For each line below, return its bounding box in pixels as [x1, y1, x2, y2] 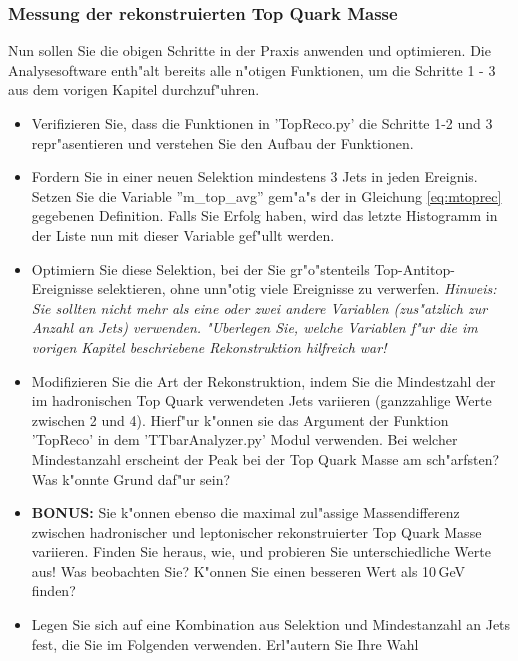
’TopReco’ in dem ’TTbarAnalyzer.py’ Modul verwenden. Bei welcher [31, 429, 458, 450]
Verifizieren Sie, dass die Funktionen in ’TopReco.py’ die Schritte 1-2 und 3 [31, 113, 493, 133]
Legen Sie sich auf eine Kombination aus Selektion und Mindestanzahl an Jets [31, 614, 511, 635]
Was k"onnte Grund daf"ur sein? [31, 468, 231, 489]
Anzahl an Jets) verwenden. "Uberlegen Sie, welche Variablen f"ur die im [31, 317, 478, 338]
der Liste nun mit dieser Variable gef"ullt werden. [31, 224, 335, 245]
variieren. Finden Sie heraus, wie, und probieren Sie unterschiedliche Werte [31, 541, 491, 562]
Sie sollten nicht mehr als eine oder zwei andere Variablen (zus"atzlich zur [31, 297, 488, 318]
